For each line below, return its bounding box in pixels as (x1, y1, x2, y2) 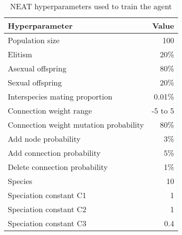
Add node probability (8, 133, 81, 144)
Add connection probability (8, 147, 101, 158)
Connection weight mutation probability (8, 119, 144, 130)
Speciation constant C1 (8, 189, 86, 201)
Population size (8, 34, 60, 46)
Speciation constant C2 (8, 203, 86, 215)
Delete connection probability (8, 161, 108, 172)
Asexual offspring (8, 63, 66, 74)
